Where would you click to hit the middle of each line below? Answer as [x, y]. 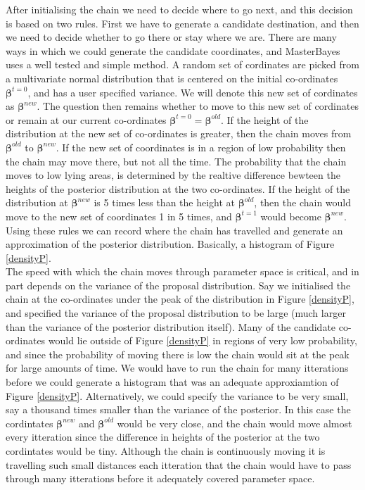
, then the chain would [303, 202]
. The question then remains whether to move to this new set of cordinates [198, 106]
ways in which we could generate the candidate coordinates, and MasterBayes [173, 50]
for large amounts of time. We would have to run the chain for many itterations [177, 368]
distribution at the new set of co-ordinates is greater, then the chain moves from [179, 133]
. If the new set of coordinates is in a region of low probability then [201, 147]
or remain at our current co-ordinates [86, 119]
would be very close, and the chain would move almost [235, 423]
